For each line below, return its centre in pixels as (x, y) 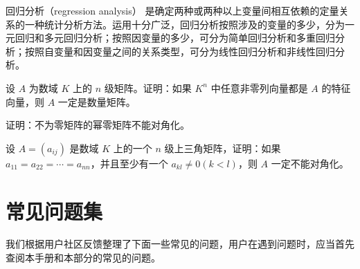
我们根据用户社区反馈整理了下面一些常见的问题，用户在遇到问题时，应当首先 (180, 244)
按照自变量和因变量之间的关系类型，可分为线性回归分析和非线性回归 (180, 51)
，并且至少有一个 (129, 163)
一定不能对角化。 (310, 163)
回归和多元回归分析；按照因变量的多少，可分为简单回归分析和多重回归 (175, 38)
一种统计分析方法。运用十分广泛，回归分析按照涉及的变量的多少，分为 (184, 24)
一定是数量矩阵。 (97, 101)
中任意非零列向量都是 (259, 87)
